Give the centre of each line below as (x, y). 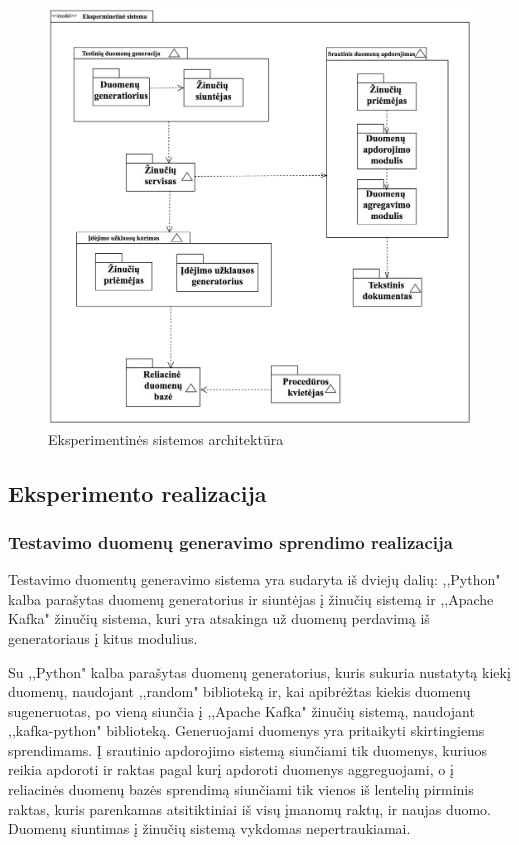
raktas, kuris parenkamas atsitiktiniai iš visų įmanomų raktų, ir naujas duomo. (250, 808)
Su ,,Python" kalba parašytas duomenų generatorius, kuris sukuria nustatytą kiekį (259, 671)
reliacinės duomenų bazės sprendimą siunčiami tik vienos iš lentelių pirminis (241, 789)
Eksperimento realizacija (137, 492)
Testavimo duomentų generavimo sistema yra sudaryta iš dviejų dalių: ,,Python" (254, 579)
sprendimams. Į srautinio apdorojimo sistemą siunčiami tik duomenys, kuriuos (248, 749)
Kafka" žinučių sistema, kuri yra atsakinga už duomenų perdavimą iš (219, 618)
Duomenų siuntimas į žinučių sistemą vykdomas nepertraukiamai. (209, 828)
